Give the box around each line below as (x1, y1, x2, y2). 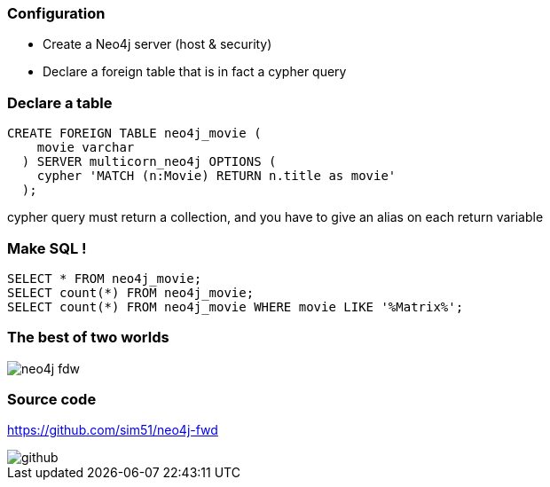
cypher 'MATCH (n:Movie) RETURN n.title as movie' (36, 169, 397, 184)
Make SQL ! (7, 239, 87, 257)
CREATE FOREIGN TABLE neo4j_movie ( (7, 126, 262, 141)
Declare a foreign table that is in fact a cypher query (43, 64, 347, 80)
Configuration (7, 4, 106, 22)
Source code (7, 390, 97, 408)
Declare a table (7, 93, 113, 112)
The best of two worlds (7, 328, 169, 347)
